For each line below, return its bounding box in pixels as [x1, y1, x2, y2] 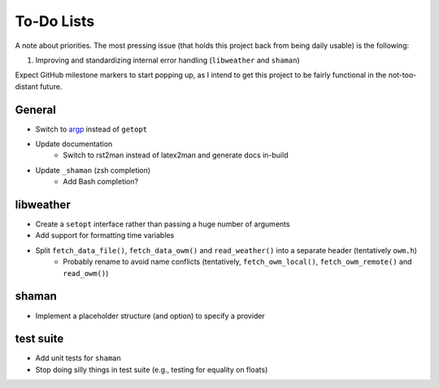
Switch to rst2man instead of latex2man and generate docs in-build [63, 150, 289, 160]
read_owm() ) [63, 268, 109, 278]
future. [39, 81, 63, 91]
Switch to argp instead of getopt [35, 124, 148, 134]
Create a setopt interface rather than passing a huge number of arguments [35, 219, 290, 229]
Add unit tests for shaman [35, 353, 121, 363]
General [15, 102, 57, 117]
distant [15, 81, 38, 91]
